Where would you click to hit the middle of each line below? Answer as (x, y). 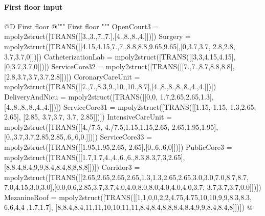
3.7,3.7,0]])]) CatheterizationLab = (58, 56)
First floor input (34, 6)
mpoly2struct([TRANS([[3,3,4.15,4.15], (175, 56)
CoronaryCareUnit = (107, 76)
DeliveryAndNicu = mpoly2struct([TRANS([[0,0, (81, 96)
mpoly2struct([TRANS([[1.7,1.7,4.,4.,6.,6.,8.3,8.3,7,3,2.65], (95, 157)
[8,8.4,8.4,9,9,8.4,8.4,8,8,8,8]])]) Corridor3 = (72, 167)
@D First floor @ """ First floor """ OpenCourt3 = (82, 26)
